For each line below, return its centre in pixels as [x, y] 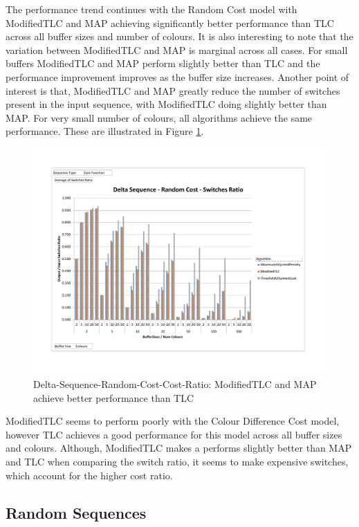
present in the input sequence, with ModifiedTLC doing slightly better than [166, 104]
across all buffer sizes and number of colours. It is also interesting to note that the [179, 36]
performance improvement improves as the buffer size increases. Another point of [177, 76]
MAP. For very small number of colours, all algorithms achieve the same [159, 117]
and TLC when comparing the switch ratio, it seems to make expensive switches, [177, 462]
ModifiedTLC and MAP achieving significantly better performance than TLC [170, 22]
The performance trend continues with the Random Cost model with [151, 9]
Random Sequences [76, 512]
